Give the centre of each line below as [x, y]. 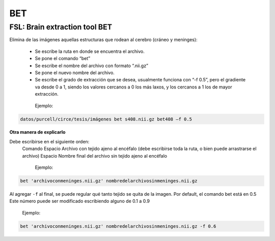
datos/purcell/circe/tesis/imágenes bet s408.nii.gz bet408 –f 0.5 [106, 119]
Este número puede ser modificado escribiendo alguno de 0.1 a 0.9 [80, 201]
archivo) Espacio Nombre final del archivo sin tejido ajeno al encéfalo [95, 156]
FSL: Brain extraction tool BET [61, 27]
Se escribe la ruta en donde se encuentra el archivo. [90, 51]
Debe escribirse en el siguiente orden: [49, 141]
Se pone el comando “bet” [63, 58]
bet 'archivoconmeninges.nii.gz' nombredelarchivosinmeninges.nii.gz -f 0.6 [118, 226]
